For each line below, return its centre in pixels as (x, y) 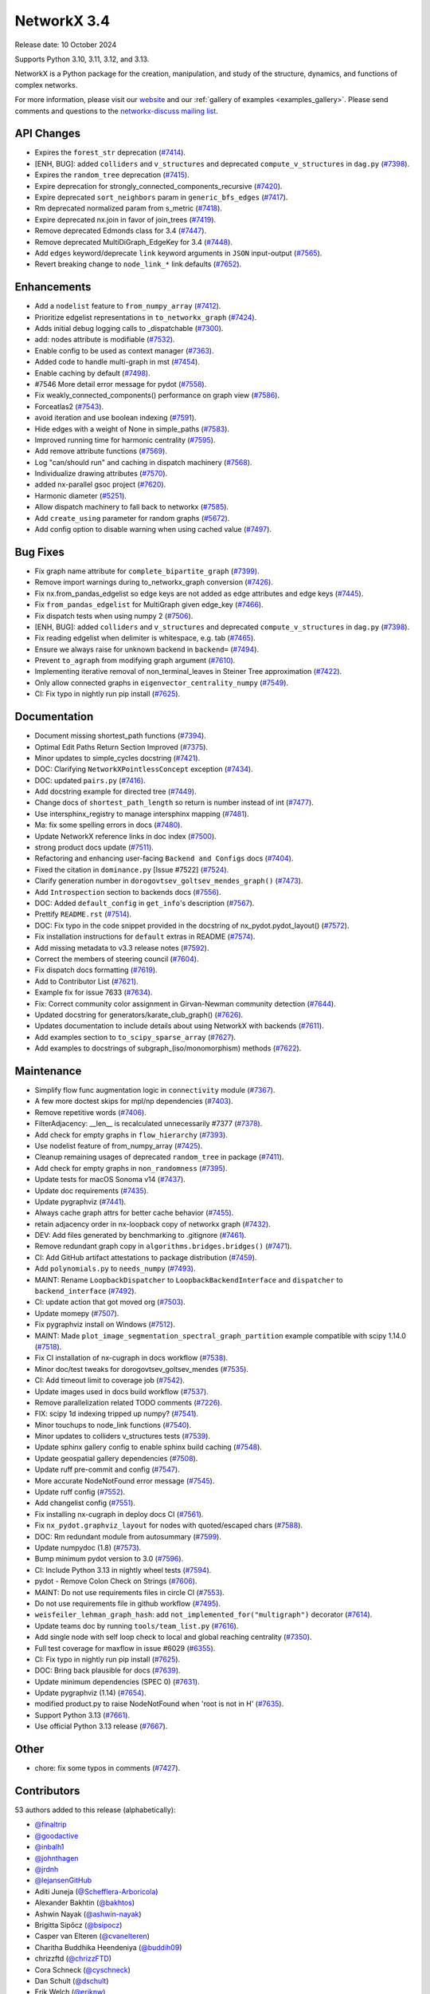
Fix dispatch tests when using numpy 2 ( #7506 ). (114, 616)
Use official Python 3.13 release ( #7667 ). (101, 1726)
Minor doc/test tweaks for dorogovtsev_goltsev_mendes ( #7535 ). (141, 1369)
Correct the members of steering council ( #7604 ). (117, 959)
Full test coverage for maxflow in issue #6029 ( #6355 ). (125, 1648)
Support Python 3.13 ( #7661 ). (82, 1715)
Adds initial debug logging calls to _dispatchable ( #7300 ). (129, 328)
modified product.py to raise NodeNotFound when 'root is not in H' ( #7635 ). (159, 1704)
